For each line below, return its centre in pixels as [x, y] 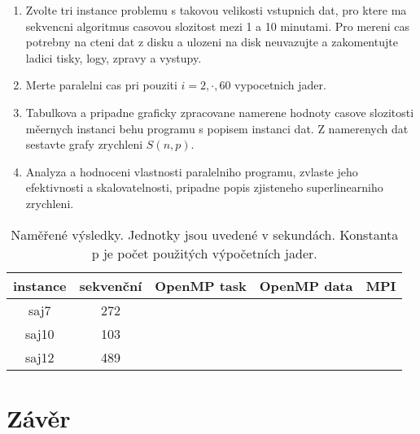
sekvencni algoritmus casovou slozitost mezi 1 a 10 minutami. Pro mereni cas [218, 26]
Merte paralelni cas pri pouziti [101, 85]
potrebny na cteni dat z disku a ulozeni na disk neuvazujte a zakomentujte [212, 42]
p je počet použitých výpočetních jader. [204, 253]
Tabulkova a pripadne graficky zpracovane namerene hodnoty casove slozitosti [220, 112]
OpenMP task [201, 285]
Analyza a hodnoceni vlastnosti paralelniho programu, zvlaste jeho [192, 171]
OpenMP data [306, 285]
